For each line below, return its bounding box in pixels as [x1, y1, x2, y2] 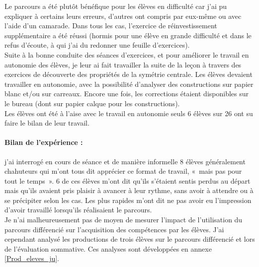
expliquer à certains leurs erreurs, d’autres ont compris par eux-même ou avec [4, 10, 242, 21]
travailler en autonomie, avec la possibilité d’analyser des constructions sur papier [4, 78, 254, 89]
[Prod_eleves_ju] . [4, 253, 60, 264]
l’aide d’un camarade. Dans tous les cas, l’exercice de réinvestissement [4, 20, 217, 31]
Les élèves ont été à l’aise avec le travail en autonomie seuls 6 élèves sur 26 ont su [4, 108, 253, 118]
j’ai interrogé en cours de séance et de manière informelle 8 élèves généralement [4, 156, 246, 166]
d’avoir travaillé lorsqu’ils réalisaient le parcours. [4, 204, 152, 215]
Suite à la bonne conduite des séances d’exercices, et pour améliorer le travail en [4, 49, 249, 60]
